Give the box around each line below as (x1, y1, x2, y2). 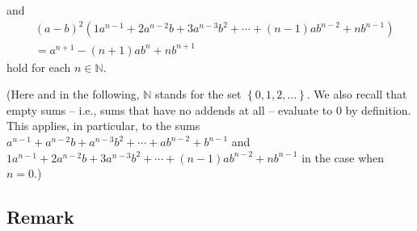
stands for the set (154, 86, 242, 103)
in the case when (301, 149, 385, 166)
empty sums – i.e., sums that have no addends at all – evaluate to (6, 101, 333, 118)
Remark (6, 204, 74, 229)
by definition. (345, 101, 411, 118)
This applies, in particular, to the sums (6, 117, 200, 134)
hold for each (6, 58, 71, 75)
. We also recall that (306, 86, 407, 103)
